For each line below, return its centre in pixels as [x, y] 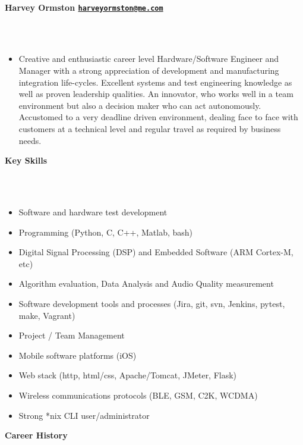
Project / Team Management [72, 335]
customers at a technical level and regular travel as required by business [150, 129]
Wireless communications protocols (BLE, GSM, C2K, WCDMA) [138, 395]
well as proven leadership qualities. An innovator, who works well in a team [156, 94]
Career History [36, 435]
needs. [30, 140]
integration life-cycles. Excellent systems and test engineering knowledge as [155, 82]
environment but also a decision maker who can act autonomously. [140, 105]
